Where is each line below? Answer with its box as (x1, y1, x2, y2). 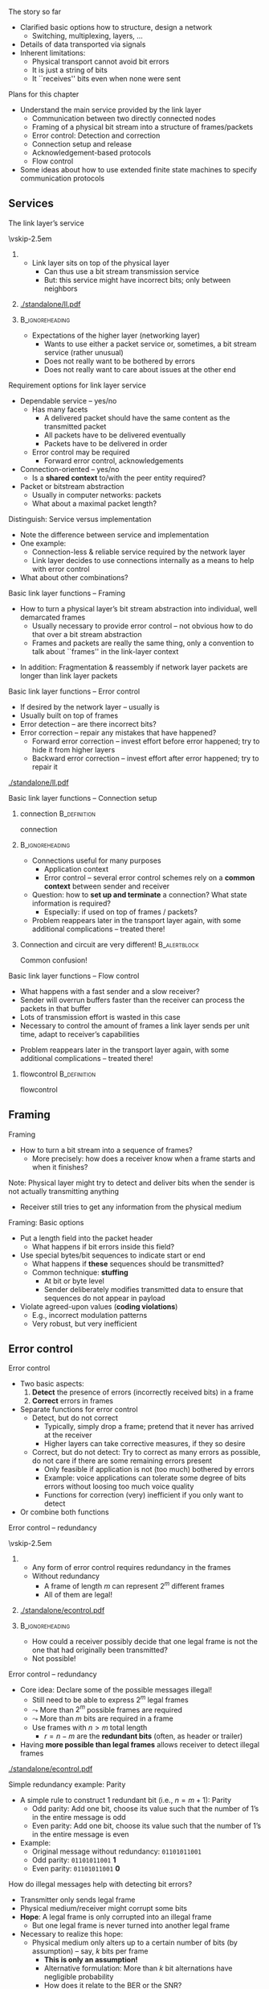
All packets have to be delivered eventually (43, 430, 186, 440)
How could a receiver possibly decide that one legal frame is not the (31, 1637, 259, 1647)
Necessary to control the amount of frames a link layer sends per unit (19, 1021, 251, 1030)
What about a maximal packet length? (31, 499, 157, 508)
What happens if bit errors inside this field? (31, 1241, 175, 1251)
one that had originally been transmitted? (31, 1645, 169, 1655)
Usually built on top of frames (19, 711, 119, 720)
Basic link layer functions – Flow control (8, 971, 140, 980)
